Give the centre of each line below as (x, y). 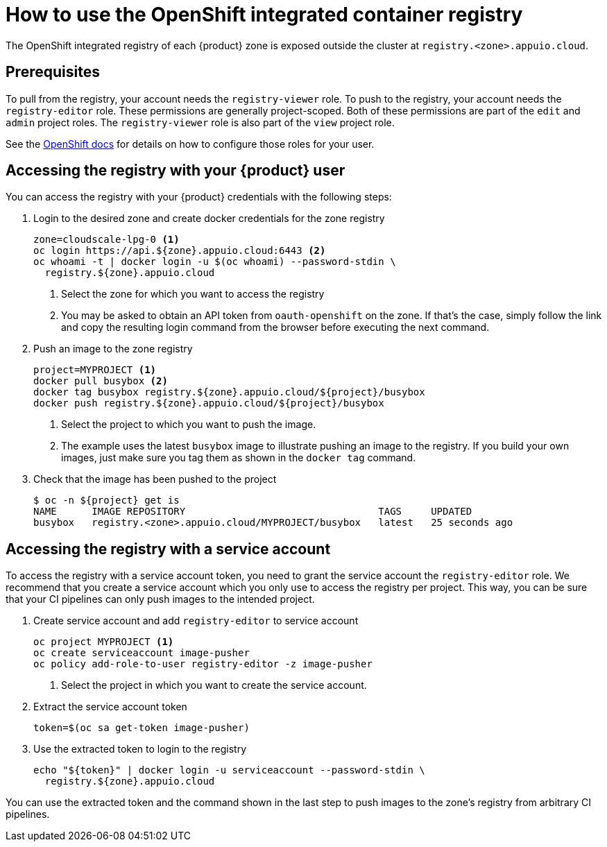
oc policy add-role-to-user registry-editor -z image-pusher (203, 664)
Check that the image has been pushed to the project (155, 479)
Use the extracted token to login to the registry (140, 749)
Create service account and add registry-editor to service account (196, 621)
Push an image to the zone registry (113, 349)
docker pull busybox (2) (101, 381)
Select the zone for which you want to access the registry (193, 294)
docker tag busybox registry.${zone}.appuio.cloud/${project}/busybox (229, 392)
